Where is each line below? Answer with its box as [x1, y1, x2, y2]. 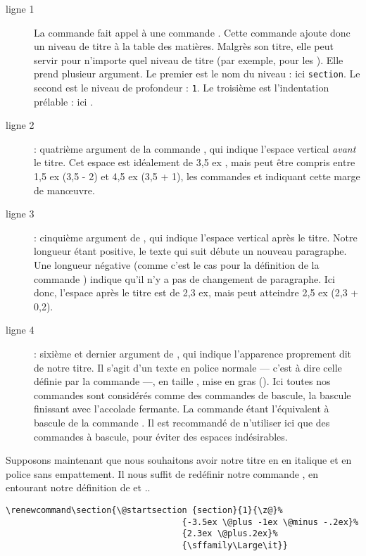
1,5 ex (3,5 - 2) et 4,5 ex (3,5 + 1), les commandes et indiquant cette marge [34, 169, 360, 184]
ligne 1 [6, 1, 34, 15]
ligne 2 [6, 118, 34, 132]
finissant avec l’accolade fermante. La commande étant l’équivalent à [34, 401, 329, 416]
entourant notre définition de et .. [6, 480, 151, 495]
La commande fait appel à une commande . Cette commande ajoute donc [34, 25, 351, 39]
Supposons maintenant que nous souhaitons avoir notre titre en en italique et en [6, 453, 352, 467]
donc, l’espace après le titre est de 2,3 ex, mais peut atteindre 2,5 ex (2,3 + [34, 285, 359, 300]
